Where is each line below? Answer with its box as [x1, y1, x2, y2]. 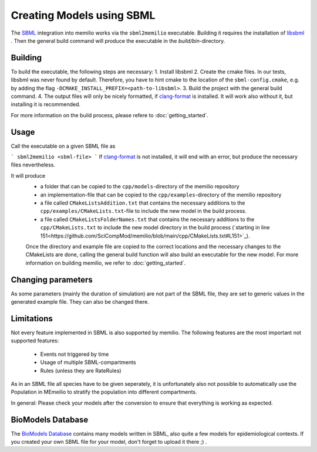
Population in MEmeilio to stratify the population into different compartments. [11, 389, 197, 396]
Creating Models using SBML [11, 9, 156, 22]
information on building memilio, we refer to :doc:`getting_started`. [25, 259, 186, 266]
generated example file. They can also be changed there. [11, 298, 149, 305]
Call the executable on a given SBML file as [11, 142, 116, 149]
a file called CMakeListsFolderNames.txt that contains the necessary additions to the [40, 216, 255, 223]
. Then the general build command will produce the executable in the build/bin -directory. [11, 37, 225, 44]
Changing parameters [11, 274, 93, 284]
